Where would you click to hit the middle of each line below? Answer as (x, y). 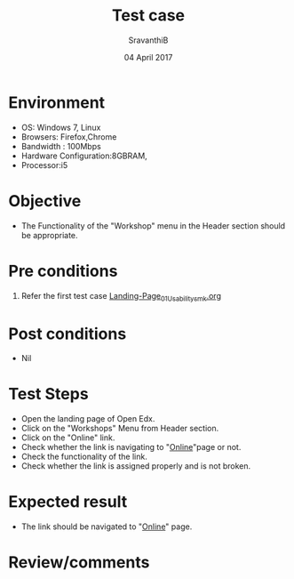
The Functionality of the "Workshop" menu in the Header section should (153, 225)
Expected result (68, 502)
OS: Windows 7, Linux (61, 127)
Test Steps (49, 394)
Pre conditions (63, 271)
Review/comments (79, 563)
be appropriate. (49, 235)
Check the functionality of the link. (84, 457)
